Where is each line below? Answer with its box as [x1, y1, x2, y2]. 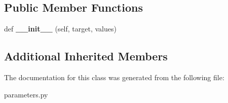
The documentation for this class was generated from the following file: [4, 72, 224, 82]
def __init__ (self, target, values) [4, 23, 117, 34]
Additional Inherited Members [4, 48, 168, 64]
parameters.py [4, 89, 48, 99]
